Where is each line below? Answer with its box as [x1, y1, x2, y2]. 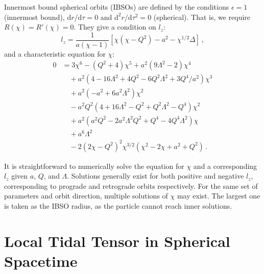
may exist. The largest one [177, 190, 260, 201]
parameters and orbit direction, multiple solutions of [4, 190, 168, 201]
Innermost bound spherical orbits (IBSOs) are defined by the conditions [4, 2, 229, 12]
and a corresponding [193, 160, 257, 171]
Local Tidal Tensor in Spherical [4, 230, 230, 251]
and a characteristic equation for [4, 48, 106, 59]
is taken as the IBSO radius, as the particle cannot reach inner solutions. [4, 201, 232, 211]
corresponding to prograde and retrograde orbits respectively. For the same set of [4, 180, 258, 191]
